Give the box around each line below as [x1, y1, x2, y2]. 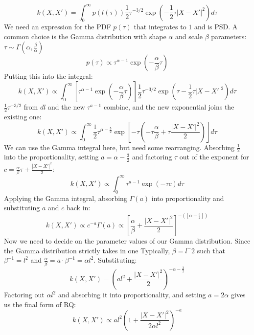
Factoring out [4, 290, 45, 300]
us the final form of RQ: [4, 299, 76, 309]
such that [197, 245, 225, 255]
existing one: [4, 111, 42, 121]
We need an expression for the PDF [4, 22, 111, 32]
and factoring [132, 152, 172, 162]
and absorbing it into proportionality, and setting [58, 290, 206, 300]
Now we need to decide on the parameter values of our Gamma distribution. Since [4, 236, 251, 246]
